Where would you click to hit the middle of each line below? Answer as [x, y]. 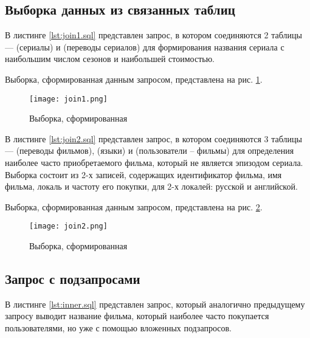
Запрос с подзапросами [73, 279]
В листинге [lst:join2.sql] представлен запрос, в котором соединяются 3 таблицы [153, 138]
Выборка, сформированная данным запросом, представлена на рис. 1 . [134, 79]
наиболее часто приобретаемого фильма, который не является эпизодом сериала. [154, 163]
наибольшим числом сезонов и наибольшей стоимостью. [110, 59]
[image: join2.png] [68, 226]
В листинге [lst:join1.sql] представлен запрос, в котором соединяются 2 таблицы [153, 35]
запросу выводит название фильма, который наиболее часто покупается [137, 316]
